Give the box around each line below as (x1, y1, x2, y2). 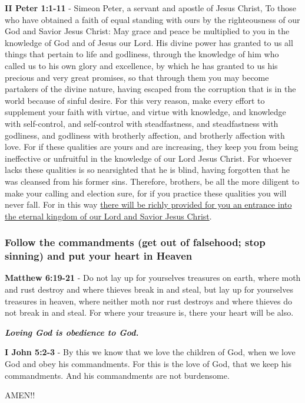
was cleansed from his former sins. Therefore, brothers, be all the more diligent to (5, 175, 300, 187)
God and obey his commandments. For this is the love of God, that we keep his (5, 357, 291, 369)
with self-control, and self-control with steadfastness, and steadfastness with (5, 117, 279, 129)
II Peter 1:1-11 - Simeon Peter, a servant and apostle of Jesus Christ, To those (5, 2, 296, 14)
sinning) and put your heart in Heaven (5, 248, 193, 263)
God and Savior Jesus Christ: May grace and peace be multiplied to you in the (5, 25, 290, 37)
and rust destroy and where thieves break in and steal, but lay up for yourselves (5, 283, 293, 296)
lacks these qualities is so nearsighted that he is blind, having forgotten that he (5, 163, 290, 176)
